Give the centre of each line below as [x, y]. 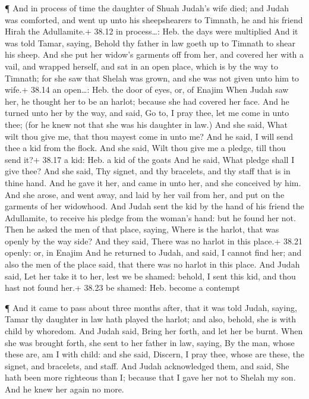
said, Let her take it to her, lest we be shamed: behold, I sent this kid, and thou [150, 276]
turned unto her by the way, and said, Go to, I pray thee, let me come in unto [147, 113]
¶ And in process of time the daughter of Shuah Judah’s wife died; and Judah [147, 8]
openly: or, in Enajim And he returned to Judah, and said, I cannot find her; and [153, 252]
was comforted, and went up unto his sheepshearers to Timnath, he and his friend [154, 19]
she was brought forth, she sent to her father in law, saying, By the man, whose [150, 342]
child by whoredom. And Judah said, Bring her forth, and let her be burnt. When [154, 331]
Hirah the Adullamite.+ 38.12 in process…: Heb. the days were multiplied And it [152, 31]
